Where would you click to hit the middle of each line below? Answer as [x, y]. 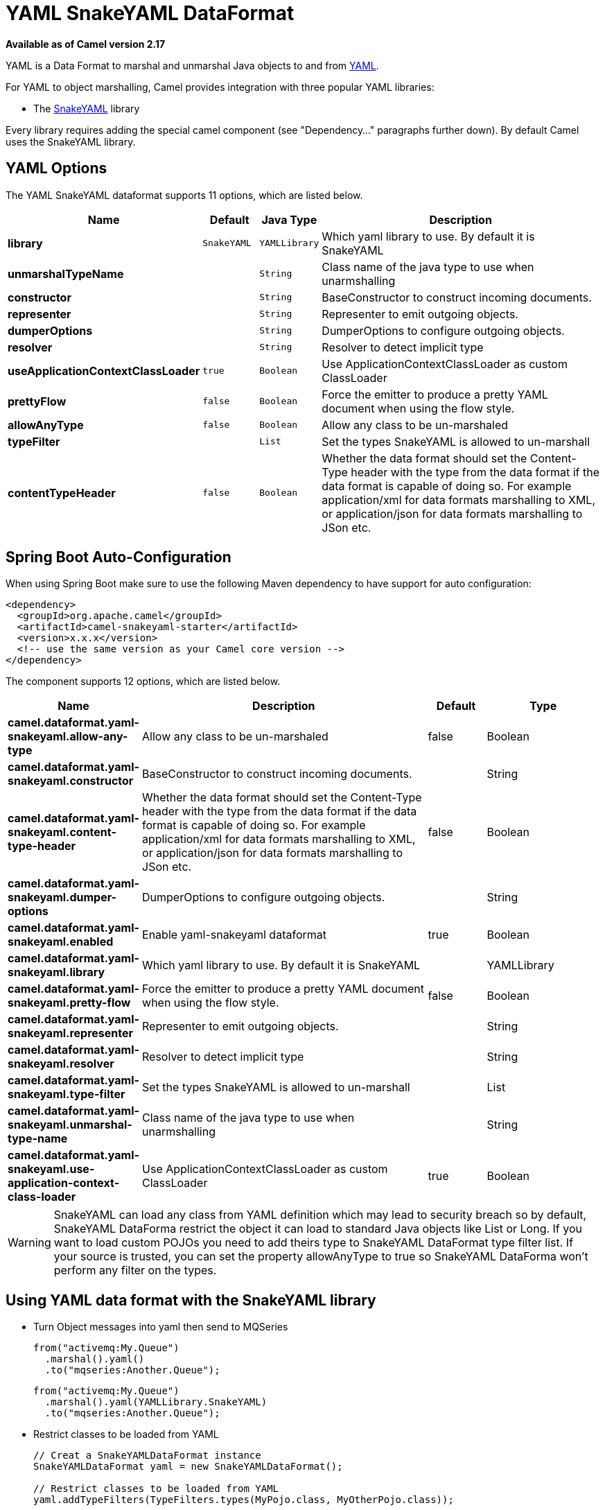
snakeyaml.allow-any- [68, 737]
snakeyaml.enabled [61, 942]
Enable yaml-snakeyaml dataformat [234, 935]
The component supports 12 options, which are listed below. [143, 682]
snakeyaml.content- [62, 832]
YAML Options [56, 168]
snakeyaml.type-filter [67, 1094]
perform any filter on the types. [135, 1270]
